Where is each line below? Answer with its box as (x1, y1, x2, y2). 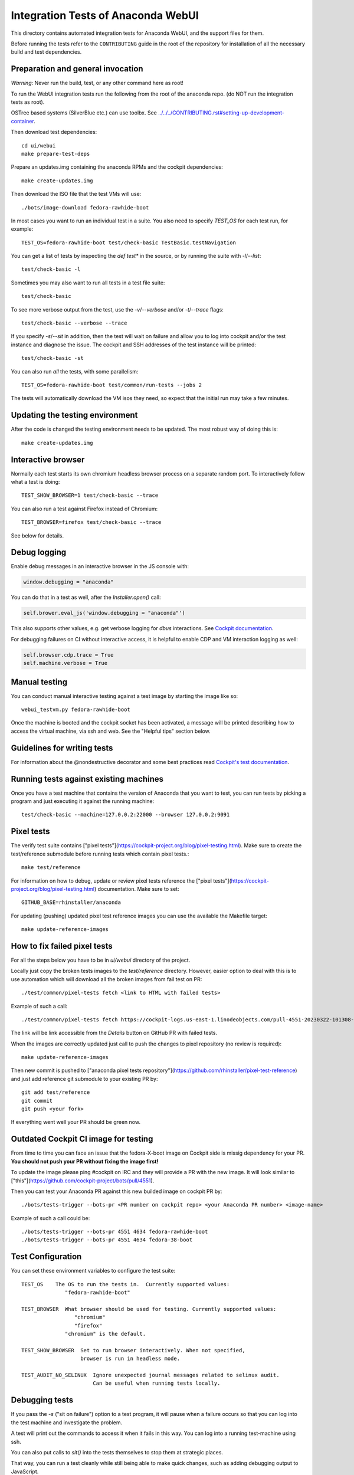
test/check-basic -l (21, 266, 81, 273)
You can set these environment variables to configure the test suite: (11, 1267, 176, 1274)
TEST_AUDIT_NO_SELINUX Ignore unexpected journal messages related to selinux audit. (21, 1372, 280, 1379)
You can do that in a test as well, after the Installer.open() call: (11, 594, 161, 601)
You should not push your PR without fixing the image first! (11, 1158, 159, 1165)
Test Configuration (11, 1251, 82, 1262)
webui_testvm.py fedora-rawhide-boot (21, 706, 131, 713)
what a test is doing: (11, 478, 60, 485)
